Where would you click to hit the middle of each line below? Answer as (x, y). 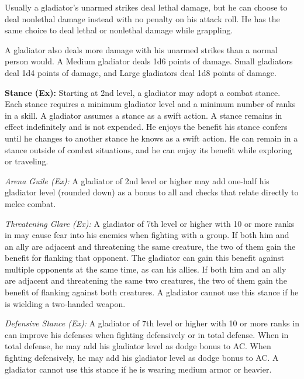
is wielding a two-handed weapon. (65, 303)
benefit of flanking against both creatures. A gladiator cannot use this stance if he (152, 292)
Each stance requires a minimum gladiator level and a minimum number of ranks (150, 104)
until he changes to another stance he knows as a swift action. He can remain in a (151, 138)
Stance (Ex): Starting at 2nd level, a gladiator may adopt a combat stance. (143, 92)
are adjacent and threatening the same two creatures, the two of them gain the (146, 280)
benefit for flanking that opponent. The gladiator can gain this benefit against (144, 258)
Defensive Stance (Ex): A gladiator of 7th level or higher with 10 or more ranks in (152, 323)
